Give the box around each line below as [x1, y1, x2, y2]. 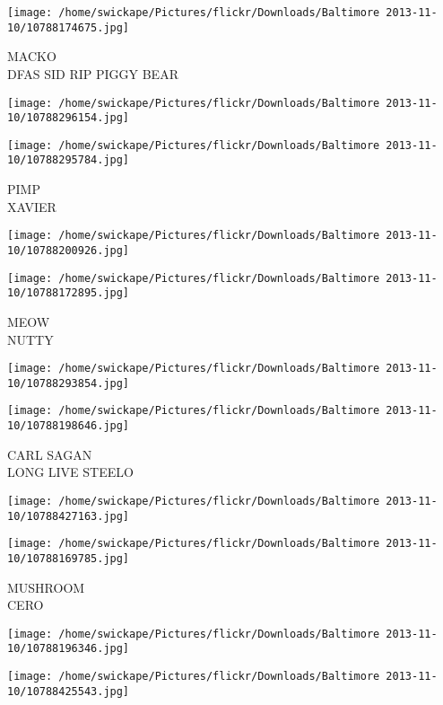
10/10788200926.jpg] [7, 243, 130, 257]
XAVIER [7, 197, 56, 216]
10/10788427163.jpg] [7, 509, 130, 523]
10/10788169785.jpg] [7, 551, 130, 565]
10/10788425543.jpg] [7, 684, 130, 698]
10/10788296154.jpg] [7, 111, 130, 125]
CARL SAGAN [7, 445, 92, 463]
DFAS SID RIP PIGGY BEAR [7, 64, 178, 83]
